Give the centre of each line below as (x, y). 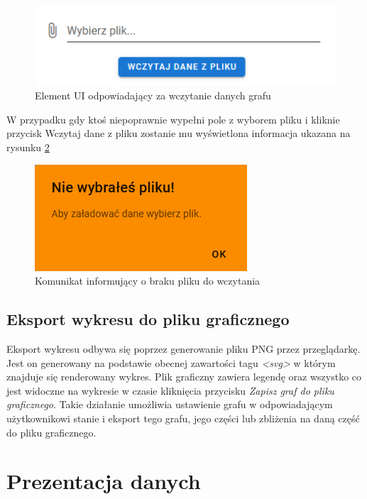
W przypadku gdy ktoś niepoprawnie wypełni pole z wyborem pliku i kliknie (173, 119)
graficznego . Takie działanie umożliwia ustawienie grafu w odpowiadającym (170, 404)
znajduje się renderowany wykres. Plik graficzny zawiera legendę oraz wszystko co (184, 377)
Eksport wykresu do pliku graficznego (148, 319)
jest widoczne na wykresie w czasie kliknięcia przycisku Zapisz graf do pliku (170, 390)
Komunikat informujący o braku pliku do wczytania (148, 281)
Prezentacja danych (104, 481)
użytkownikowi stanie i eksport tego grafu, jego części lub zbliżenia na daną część (183, 418)
